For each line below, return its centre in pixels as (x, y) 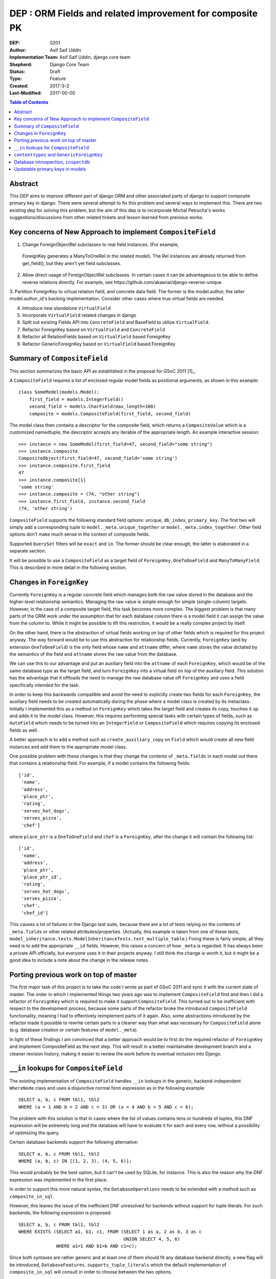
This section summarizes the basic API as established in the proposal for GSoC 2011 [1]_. (103, 371)
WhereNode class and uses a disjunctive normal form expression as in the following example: (107, 1088)
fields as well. (24, 730)
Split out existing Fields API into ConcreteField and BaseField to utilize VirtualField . (116, 322)
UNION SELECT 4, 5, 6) (152, 1239)
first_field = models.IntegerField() (76, 399)
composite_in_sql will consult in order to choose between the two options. (91, 1272)
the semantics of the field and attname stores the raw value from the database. (94, 654)
